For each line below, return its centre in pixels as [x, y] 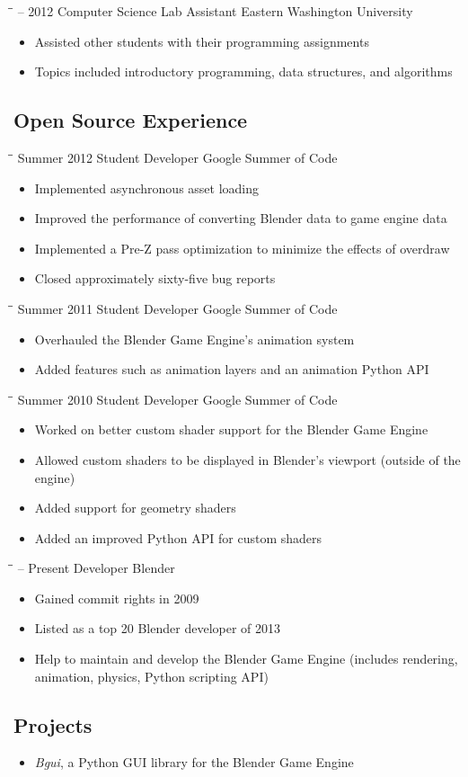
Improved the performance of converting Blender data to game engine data [241, 218]
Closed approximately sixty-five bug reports [155, 278]
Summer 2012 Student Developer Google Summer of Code [177, 157]
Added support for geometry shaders [135, 508]
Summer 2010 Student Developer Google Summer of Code [177, 399]
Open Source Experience [131, 120]
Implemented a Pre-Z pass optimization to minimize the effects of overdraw [242, 248]
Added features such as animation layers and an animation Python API [232, 369]
